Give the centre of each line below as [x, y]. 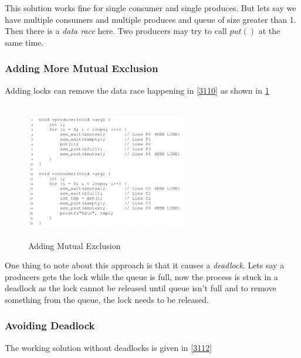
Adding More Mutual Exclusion [82, 68]
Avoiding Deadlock [50, 325]
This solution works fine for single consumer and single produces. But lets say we [150, 8]
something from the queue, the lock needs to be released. [107, 299]
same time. [24, 42]
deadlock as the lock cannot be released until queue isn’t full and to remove [141, 288]
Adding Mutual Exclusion [75, 245]
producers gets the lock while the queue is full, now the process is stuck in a [141, 276]
